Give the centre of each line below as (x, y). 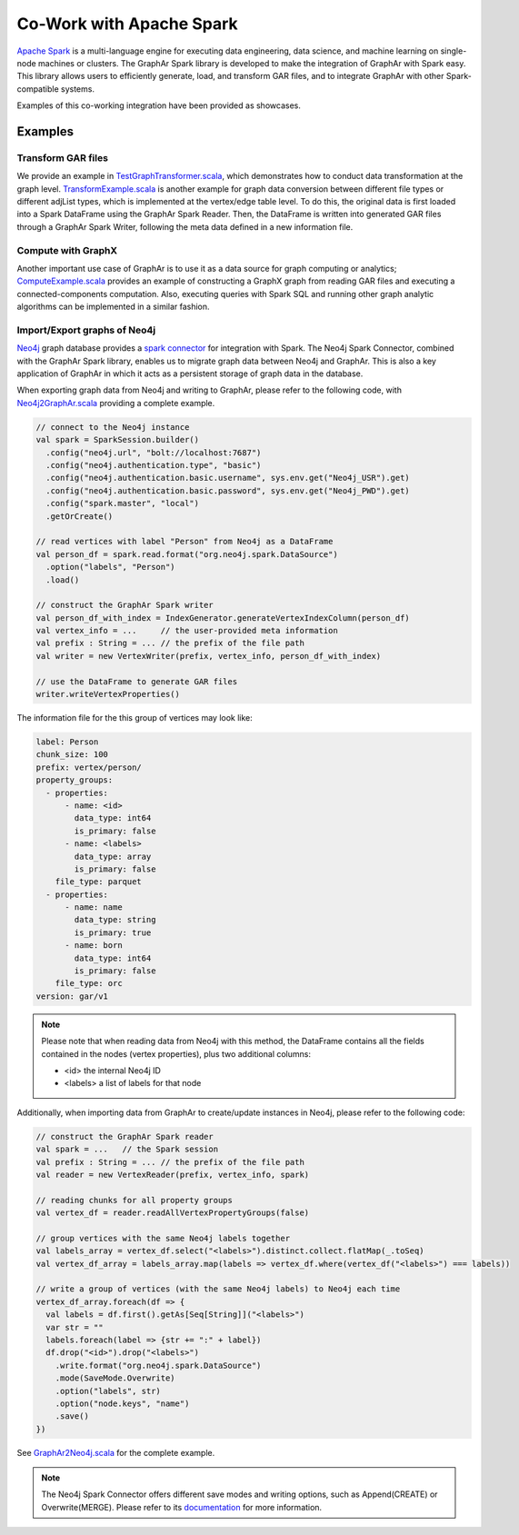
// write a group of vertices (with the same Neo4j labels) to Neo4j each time (218, 1289)
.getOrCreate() (80, 516)
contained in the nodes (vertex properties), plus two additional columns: (176, 1053)
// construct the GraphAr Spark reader (125, 1136)
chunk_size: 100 (72, 755)
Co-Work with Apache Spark (127, 24)
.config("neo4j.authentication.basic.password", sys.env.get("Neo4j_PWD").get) (228, 490)
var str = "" (75, 1327)
